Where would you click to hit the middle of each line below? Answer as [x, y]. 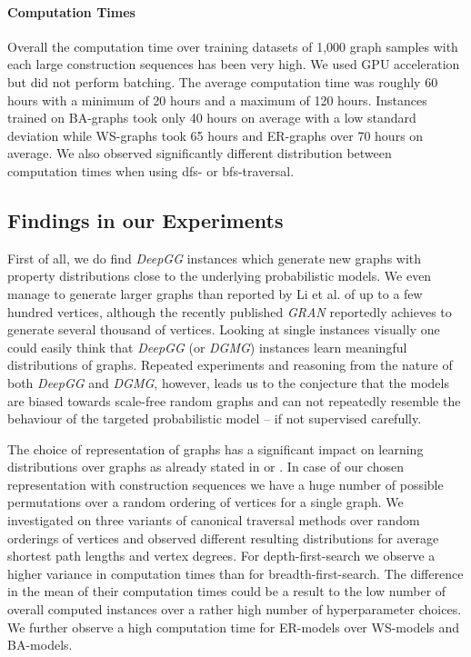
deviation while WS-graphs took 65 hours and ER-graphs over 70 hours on [215, 135]
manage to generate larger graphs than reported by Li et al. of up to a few [215, 293]
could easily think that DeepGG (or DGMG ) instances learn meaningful [207, 347]
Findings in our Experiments [145, 219]
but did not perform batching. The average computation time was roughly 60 [223, 81]
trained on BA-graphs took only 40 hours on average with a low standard [212, 118]
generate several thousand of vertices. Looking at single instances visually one [224, 329]
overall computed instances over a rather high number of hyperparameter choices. [235, 609]
